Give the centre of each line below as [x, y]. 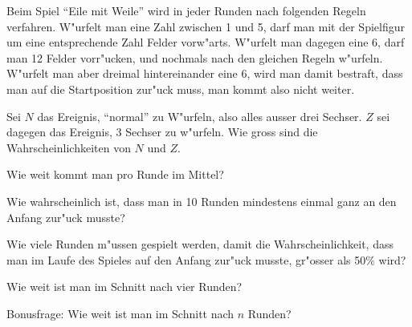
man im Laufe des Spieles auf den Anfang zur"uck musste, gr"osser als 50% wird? [206, 259]
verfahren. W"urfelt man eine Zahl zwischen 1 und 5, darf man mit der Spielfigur [206, 26]
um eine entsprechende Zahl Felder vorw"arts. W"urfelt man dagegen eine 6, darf [206, 42]
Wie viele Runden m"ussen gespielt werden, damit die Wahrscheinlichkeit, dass [200, 244]
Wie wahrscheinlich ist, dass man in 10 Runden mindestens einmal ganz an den [202, 201]
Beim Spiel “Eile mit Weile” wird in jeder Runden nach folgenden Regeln [186, 10]
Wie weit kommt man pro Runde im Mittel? [115, 174]
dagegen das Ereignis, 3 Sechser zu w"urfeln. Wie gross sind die [162, 132]
